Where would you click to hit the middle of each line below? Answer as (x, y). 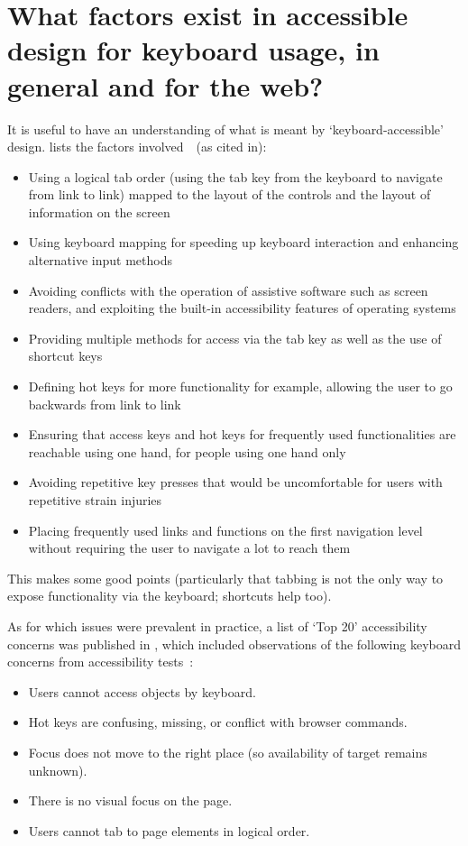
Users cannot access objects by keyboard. (142, 691)
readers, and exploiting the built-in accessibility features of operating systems (242, 308)
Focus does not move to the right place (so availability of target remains (228, 752)
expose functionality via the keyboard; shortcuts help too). (170, 596)
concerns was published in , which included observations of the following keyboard (234, 644)
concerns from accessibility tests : (101, 662)
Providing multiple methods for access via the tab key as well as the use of (235, 338)
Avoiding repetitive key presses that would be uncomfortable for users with (235, 482)
